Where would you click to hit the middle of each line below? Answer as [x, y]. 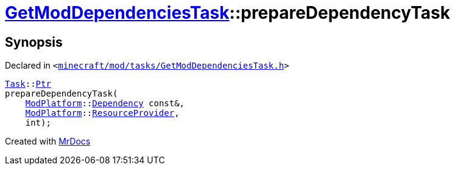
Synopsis [34, 42]
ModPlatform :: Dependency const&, [105, 104]
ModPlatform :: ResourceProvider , [102, 113]
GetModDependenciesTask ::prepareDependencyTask [227, 13]
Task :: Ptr [28, 84]
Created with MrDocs [48, 141]
